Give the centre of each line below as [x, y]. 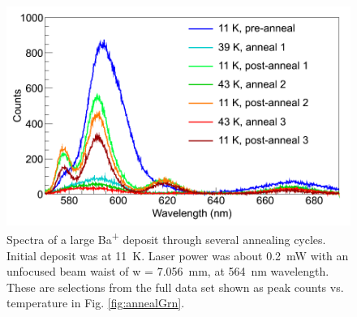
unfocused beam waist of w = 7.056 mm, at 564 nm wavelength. [168, 271]
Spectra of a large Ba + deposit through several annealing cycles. [166, 238]
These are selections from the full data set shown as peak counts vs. [175, 287]
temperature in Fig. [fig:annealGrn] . [96, 303]
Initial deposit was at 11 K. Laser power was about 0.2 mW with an [178, 255]
